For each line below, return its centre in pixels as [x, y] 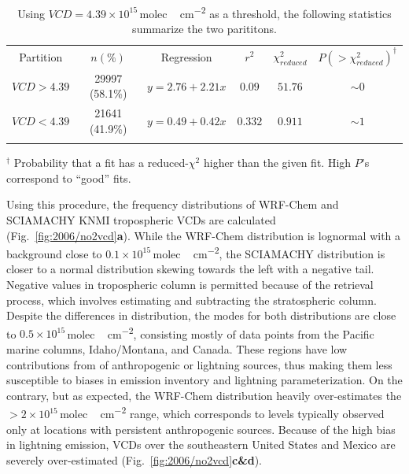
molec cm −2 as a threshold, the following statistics [265, 12]
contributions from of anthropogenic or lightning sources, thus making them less [199, 364]
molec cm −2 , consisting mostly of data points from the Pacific [221, 332]
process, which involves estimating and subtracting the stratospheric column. [192, 300]
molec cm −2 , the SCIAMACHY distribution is [269, 252]
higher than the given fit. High [277, 163]
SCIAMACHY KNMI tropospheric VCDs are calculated [141, 220]
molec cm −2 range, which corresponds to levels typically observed [222, 413]
